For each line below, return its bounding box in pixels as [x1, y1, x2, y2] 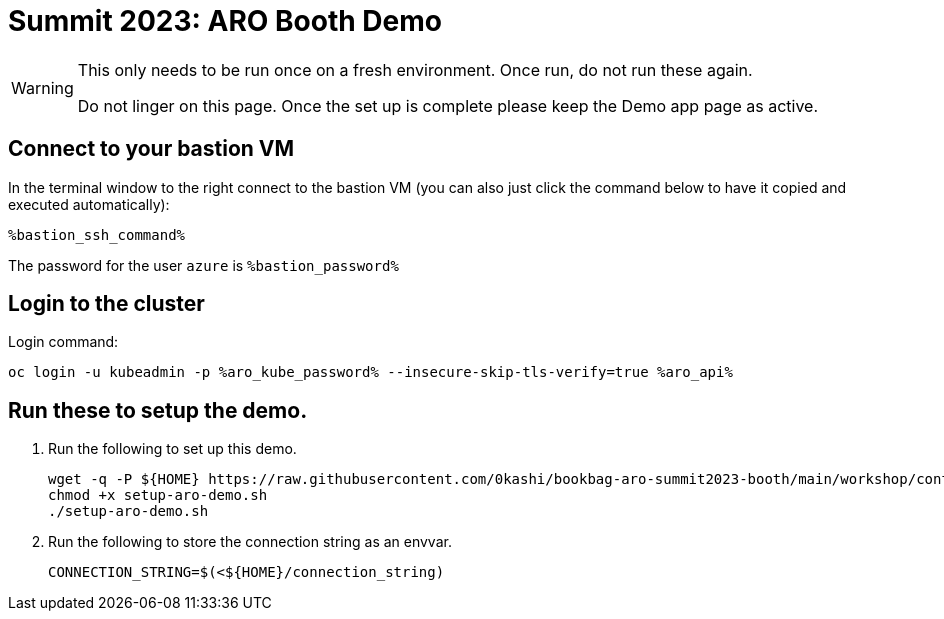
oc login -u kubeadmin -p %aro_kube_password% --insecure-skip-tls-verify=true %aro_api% [8, 364, 733, 381]
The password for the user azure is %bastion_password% [8, 256, 399, 274]
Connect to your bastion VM [8, 136, 295, 162]
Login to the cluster [8, 291, 205, 317]
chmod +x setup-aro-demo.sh [48, 487, 268, 504]
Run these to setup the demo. [8, 397, 308, 423]
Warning [11, 77, 74, 98]
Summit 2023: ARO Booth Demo [8, 4, 442, 38]
